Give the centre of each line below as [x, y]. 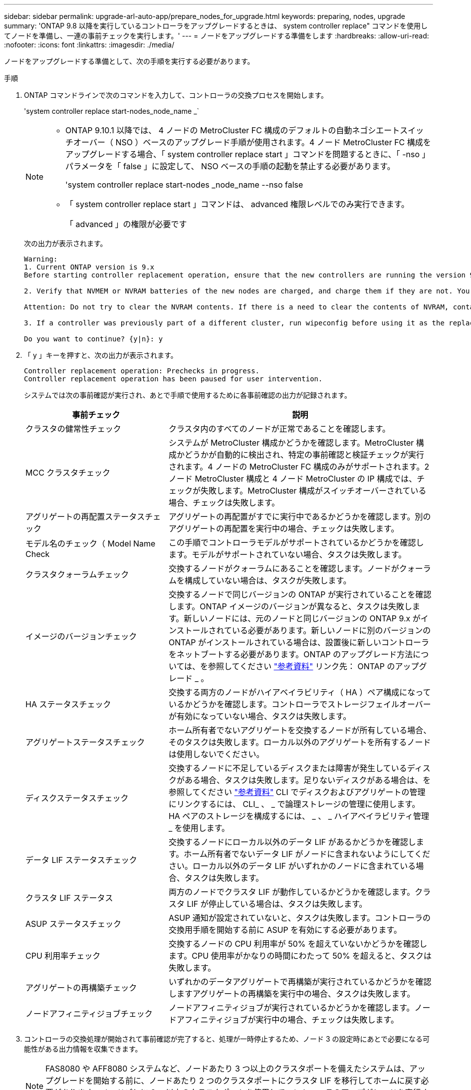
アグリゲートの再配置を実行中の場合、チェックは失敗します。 [284, 529]
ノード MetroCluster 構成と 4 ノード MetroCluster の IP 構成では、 [293, 479]
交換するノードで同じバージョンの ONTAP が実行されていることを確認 [300, 594]
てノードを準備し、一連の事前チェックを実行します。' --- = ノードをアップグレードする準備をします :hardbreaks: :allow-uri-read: [217, 36]
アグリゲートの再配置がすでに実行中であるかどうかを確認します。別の [300, 517]
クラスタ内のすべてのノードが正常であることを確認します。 [279, 429]
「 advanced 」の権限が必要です [126, 224]
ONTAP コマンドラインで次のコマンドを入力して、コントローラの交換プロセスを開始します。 [176, 95]
